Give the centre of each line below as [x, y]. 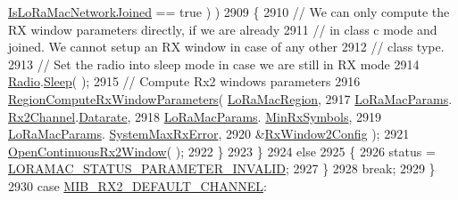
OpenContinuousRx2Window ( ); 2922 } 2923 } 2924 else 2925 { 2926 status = [222, 151]
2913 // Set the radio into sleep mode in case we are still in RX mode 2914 [214, 64]
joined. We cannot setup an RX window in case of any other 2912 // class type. [226, 47]
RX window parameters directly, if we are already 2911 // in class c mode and [223, 29]
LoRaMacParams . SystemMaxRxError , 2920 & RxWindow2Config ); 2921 [209, 134]
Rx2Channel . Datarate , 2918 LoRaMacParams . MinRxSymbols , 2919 [195, 116]
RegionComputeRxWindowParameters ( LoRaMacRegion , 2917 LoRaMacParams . [230, 98]
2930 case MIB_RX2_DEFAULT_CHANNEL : [137, 185]
